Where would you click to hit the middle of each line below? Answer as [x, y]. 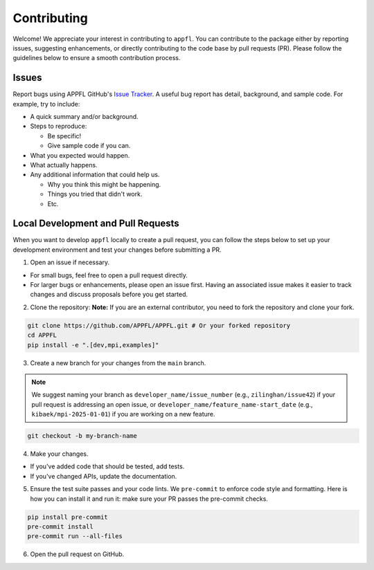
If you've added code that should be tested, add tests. [107, 466]
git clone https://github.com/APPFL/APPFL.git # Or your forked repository [159, 325]
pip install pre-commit [68, 517]
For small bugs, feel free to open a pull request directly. [109, 275]
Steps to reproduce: [59, 126]
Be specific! [64, 136]
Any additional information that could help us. [95, 175]
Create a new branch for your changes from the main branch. [118, 362]
